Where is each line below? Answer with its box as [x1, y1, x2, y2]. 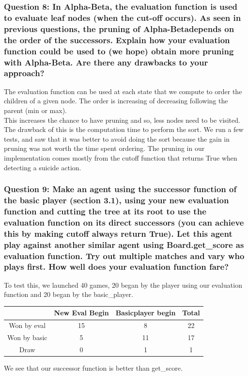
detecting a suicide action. [4, 162, 81, 172]
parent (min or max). [4, 105, 67, 115]
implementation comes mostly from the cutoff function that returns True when [4, 152, 237, 163]
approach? [4, 67, 45, 79]
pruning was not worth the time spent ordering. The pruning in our [4, 143, 205, 153]
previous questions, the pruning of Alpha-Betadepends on [4, 22, 234, 34]
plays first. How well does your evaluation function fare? [4, 261, 229, 273]
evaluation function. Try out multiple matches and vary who [4, 249, 245, 262]
